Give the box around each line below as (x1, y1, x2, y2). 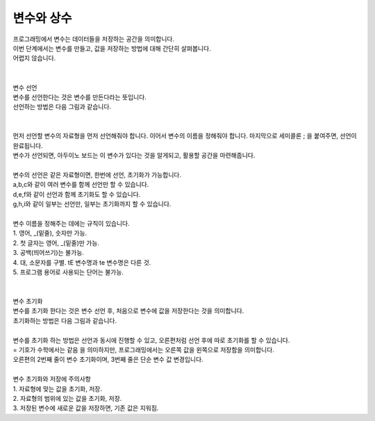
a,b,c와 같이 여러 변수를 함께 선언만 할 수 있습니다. (12, 181, 149, 189)
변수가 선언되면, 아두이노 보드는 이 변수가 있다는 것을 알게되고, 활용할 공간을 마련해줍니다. (12, 151, 256, 160)
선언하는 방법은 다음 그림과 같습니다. (12, 103, 111, 111)
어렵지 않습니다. (12, 54, 56, 63)
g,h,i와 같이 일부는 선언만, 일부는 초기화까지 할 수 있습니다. (12, 200, 172, 208)
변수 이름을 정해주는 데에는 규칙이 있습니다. (12, 219, 130, 227)
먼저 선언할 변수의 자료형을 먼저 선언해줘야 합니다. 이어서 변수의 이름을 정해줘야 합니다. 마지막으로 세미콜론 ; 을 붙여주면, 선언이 (12, 132, 357, 140)
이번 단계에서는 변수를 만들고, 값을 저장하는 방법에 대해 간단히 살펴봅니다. (12, 44, 211, 52)
